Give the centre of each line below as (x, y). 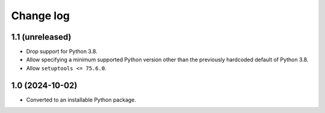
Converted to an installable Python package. (81, 100)
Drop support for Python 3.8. (62, 52)
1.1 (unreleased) (41, 37)
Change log (41, 16)
